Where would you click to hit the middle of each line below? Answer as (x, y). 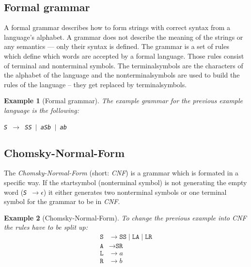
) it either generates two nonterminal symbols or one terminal (135, 192)
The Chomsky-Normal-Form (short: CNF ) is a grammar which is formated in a (121, 173)
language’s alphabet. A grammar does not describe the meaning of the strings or (124, 37)
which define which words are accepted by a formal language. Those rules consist (124, 55)
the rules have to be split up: (46, 227)
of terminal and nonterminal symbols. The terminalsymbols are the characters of (124, 65)
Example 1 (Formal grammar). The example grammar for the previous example (124, 101)
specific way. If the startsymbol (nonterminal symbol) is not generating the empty (125, 182)
